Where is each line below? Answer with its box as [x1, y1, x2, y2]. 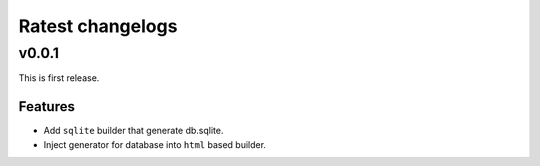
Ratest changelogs [18, 15, 178, 37]
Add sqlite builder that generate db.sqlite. [43, 125, 224, 137]
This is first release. [18, 72, 100, 84]
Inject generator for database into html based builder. [43, 138, 267, 150]
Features [18, 98, 75, 115]
